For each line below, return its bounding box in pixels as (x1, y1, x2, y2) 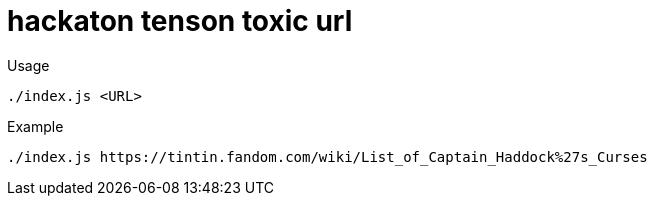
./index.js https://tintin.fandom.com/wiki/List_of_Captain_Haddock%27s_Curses (7, 148, 648, 165)
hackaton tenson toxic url (7, 4, 353, 38)
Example (7, 117, 64, 135)
